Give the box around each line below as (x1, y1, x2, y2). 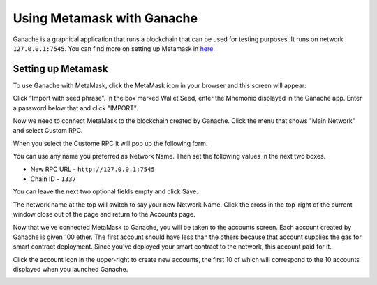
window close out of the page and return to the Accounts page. (13, 210, 195, 219)
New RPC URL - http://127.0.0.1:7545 (30, 165, 155, 173)
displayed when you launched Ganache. (13, 265, 128, 274)
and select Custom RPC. (13, 126, 83, 135)
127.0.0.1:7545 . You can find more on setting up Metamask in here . (13, 44, 216, 52)
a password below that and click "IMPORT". (13, 103, 139, 112)
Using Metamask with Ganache (13, 10, 198, 26)
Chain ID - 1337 (30, 175, 76, 183)
